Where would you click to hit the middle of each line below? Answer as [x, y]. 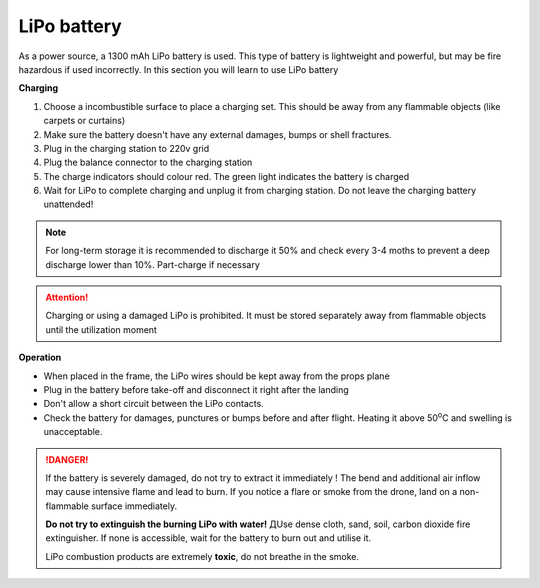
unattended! [68, 204]
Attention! [67, 297]
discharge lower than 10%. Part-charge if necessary [152, 264]
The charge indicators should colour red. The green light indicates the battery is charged [226, 176]
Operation [40, 357]
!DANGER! [67, 459]
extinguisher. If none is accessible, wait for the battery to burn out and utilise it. [208, 538]
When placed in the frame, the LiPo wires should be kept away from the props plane [216, 376]
